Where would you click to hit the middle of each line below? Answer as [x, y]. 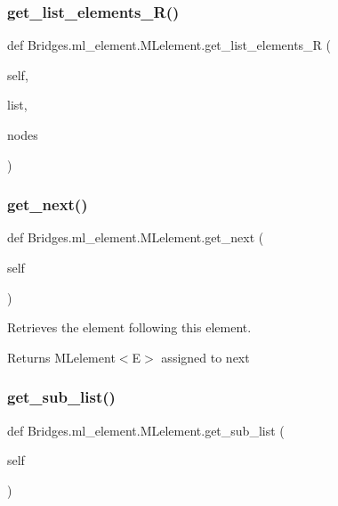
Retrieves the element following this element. [129, 327]
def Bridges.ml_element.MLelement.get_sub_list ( [146, 430]
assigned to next [205, 357]
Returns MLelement [61, 357]
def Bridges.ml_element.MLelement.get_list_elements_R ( [169, 45]
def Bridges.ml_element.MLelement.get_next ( [136, 237]
